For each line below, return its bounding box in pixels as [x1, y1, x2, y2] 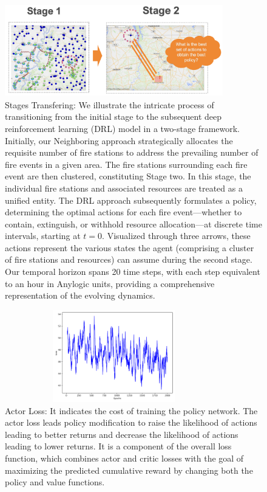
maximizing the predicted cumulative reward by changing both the [5, 463, 253, 476]
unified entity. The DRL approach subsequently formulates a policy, [5, 193, 257, 206]
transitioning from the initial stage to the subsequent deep [5, 110, 222, 123]
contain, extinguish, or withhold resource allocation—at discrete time [5, 217, 262, 230]
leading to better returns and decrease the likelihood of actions [5, 428, 238, 440]
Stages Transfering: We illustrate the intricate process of [5, 98, 214, 111]
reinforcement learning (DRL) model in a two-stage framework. [5, 122, 240, 134]
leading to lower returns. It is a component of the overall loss [5, 440, 232, 452]
